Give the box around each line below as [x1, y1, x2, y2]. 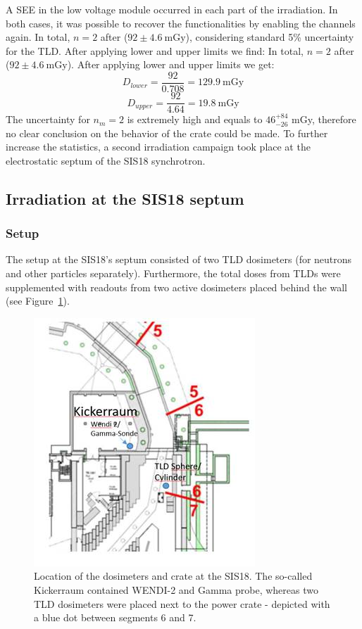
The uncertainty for [6, 112, 90, 127]
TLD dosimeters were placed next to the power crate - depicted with [34, 596, 330, 611]
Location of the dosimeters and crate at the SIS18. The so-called [34, 568, 313, 583]
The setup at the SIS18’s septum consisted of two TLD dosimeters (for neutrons [6, 252, 352, 267]
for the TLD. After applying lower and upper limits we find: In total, [6, 43, 304, 58]
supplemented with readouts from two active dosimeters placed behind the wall [6, 279, 347, 294]
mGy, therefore [292, 112, 356, 127]
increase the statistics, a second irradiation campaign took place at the [6, 139, 311, 154]
